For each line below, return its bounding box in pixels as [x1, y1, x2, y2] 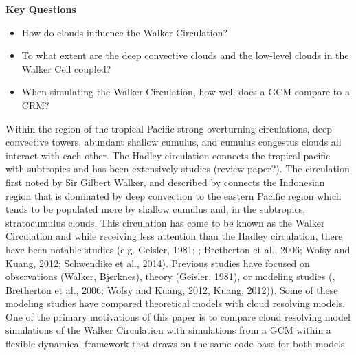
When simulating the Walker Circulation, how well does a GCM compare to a [21, 84, 350, 99]
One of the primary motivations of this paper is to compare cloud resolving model [5, 309, 351, 323]
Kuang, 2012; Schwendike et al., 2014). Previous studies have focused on [5, 255, 310, 270]
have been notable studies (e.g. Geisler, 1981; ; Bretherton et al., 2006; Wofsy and [5, 242, 351, 256]
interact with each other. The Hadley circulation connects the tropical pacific [5, 148, 331, 162]
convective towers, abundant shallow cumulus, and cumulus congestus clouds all [5, 135, 342, 149]
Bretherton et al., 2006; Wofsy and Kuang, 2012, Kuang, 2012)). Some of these [5, 282, 338, 297]
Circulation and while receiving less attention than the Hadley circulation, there [5, 229, 343, 243]
